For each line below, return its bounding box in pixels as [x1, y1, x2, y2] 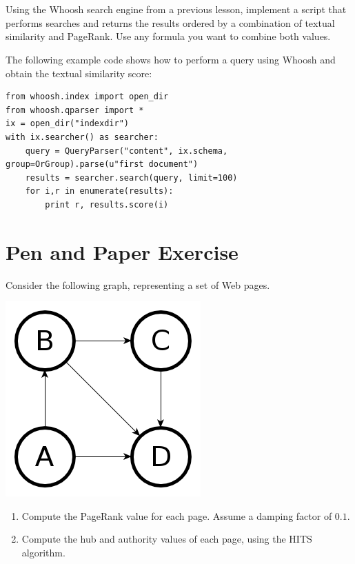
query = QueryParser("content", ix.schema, [25, 145, 228, 156]
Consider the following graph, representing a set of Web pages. [6, 277, 270, 292]
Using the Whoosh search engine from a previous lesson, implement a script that [6, 2, 347, 17]
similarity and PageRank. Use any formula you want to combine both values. [6, 29, 331, 43]
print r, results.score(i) [45, 199, 169, 210]
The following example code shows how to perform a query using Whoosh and [6, 52, 336, 66]
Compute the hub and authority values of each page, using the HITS [21, 532, 312, 546]
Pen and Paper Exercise [6, 237, 239, 265]
